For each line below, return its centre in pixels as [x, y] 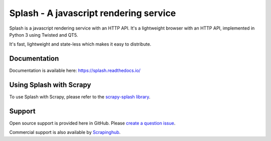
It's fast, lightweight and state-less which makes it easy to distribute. [80, 44]
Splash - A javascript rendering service [93, 13]
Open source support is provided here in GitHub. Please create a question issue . [92, 123]
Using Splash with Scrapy [50, 85]
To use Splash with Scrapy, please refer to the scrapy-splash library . [80, 97]
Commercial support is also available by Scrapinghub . [65, 132]
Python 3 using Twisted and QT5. [44, 35]
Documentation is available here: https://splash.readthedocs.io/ [75, 71]
